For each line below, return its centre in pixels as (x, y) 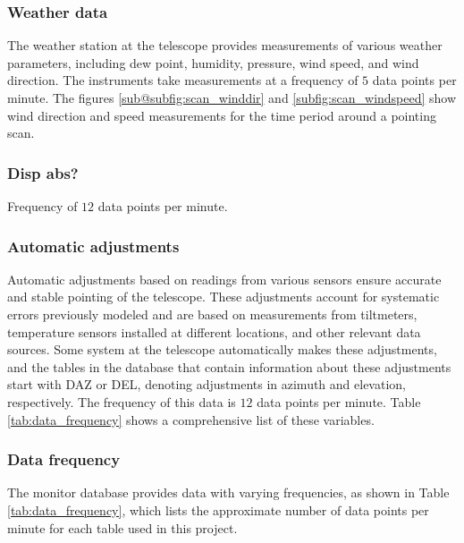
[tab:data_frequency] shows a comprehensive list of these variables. (191, 419)
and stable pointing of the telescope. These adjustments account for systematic (224, 297)
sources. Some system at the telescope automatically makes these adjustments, (222, 349)
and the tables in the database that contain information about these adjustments (229, 366)
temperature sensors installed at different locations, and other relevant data (214, 331)
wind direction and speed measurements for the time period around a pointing (222, 115)
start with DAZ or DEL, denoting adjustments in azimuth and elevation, (207, 384)
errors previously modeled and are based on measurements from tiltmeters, (212, 314)
